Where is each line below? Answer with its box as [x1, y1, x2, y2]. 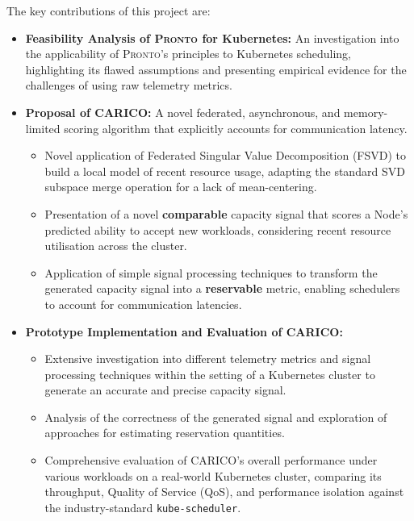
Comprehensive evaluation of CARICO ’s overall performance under [44, 452, 378, 469]
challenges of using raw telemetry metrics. [25, 77, 232, 94]
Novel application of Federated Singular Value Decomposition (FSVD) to [44, 147, 407, 164]
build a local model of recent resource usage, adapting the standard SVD [44, 162, 405, 179]
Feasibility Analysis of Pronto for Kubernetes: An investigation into [25, 29, 399, 46]
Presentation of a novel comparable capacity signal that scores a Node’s [44, 205, 408, 222]
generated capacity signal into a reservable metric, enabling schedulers [44, 280, 400, 297]
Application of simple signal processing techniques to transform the [44, 264, 378, 281]
